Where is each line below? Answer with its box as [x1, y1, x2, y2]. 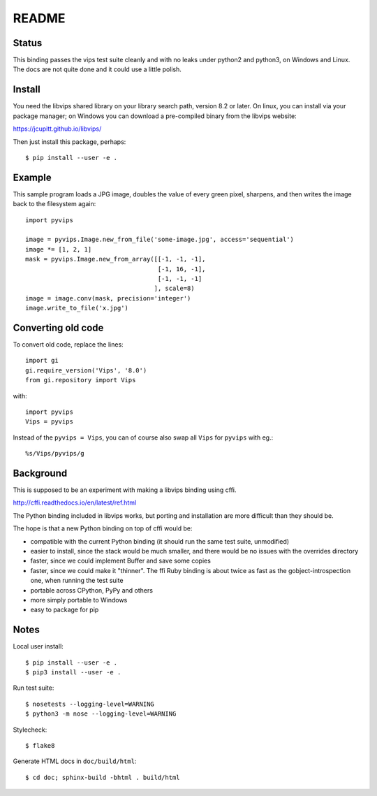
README [13, 10, 66, 26]
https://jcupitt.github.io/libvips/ [13, 124, 102, 133]
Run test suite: [13, 683, 54, 692]
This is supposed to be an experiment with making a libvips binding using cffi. [13, 486, 237, 494]
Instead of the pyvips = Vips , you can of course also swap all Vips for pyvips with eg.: [13, 433, 274, 442]
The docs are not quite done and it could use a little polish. [13, 65, 182, 73]
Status [13, 37, 43, 49]
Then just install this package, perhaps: [13, 137, 126, 146]
